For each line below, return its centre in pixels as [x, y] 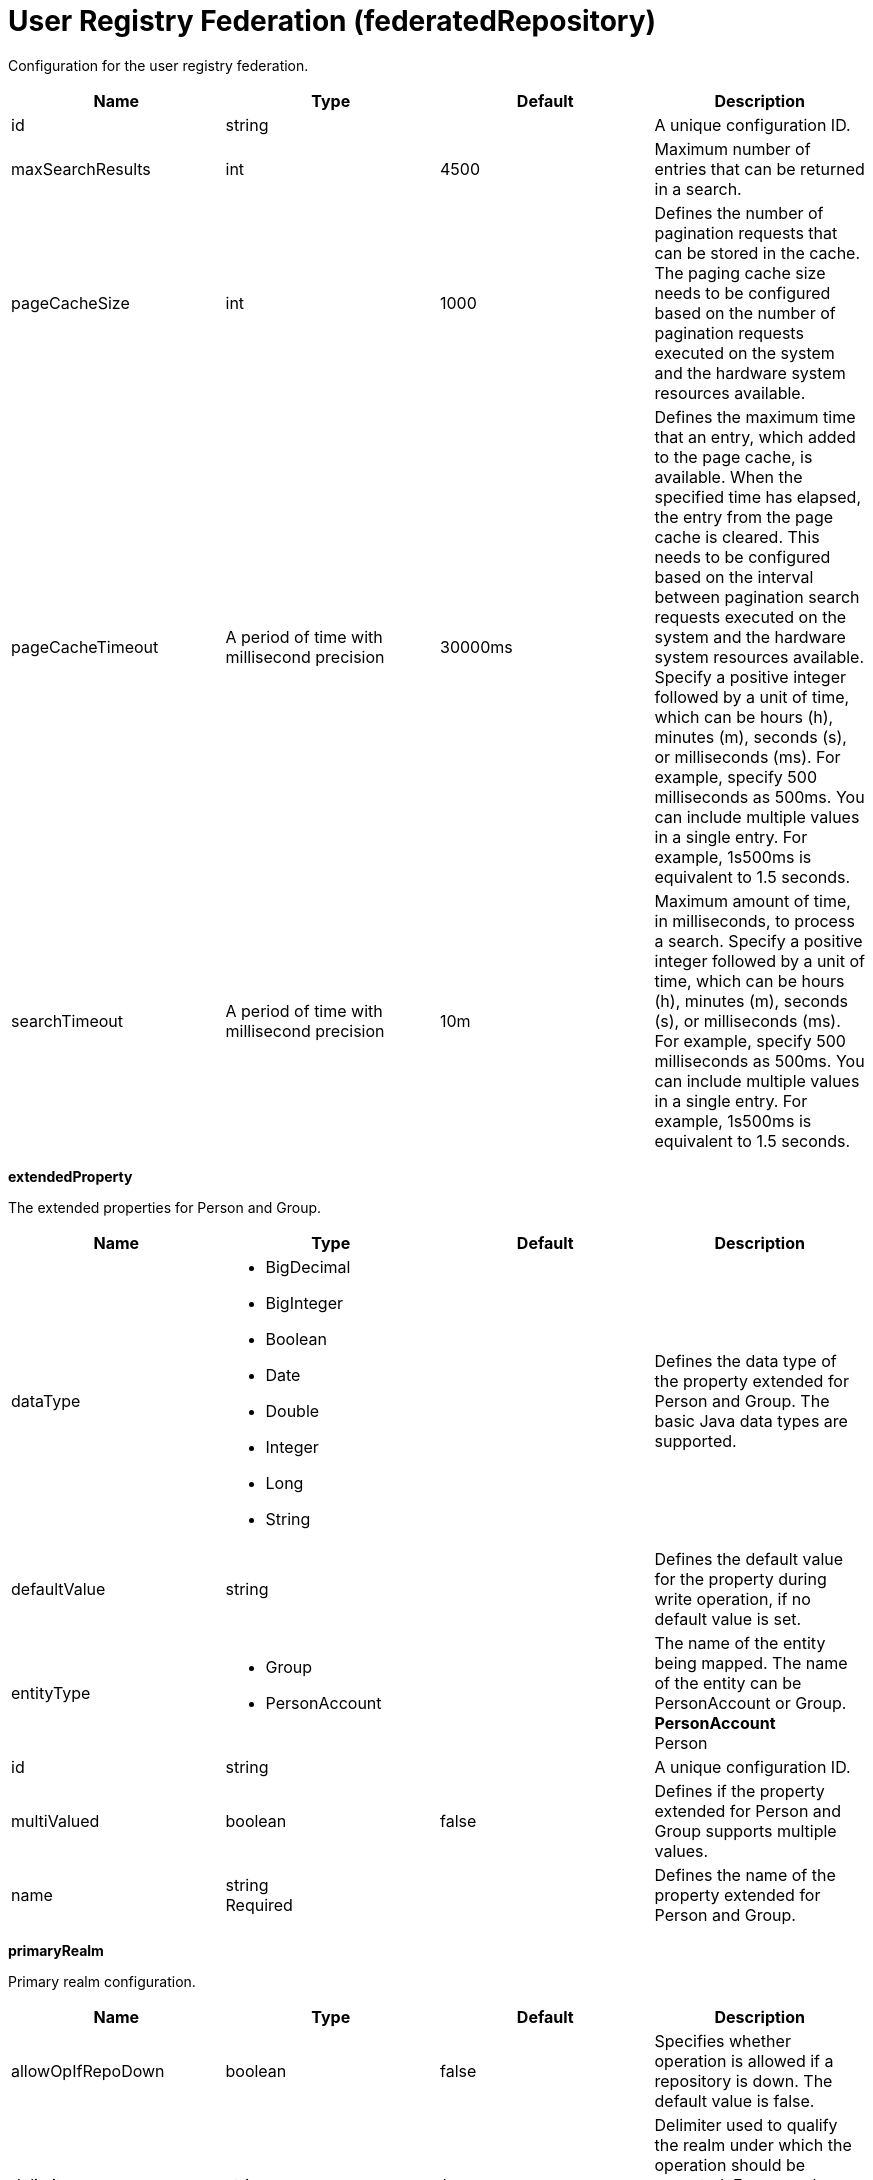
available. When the [728, 476]
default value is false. [734, 2100]
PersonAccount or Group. [750, 1702]
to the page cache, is [733, 456]
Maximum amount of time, [752, 900]
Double [292, 1410]
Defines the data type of [745, 1360]
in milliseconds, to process [754, 920]
